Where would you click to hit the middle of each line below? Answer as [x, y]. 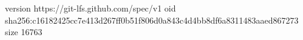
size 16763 [24, 32]
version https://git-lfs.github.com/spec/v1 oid [90, 8]
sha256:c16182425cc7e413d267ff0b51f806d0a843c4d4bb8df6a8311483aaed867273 [152, 20]
